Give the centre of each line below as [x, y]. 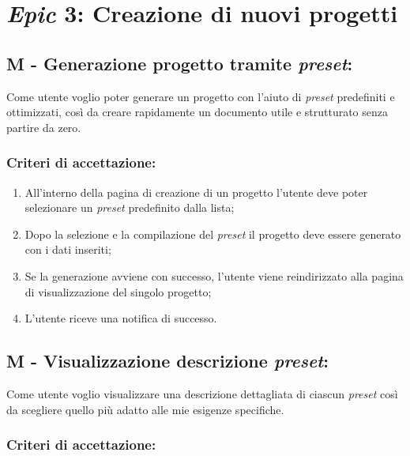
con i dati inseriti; [68, 249]
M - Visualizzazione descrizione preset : [167, 361]
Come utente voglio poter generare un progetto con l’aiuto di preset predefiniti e [201, 96]
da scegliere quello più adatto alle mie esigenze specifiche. [145, 409]
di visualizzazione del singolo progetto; [118, 291]
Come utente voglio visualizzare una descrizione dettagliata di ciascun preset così [202, 393]
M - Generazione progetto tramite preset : [180, 63]
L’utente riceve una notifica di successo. [121, 318]
